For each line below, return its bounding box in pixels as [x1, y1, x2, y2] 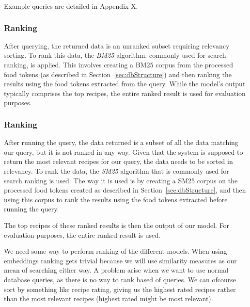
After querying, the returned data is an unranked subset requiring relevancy [4, 40, 230, 50]
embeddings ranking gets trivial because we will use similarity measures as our [4, 255, 237, 265]
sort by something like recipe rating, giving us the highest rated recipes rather [4, 284, 236, 294]
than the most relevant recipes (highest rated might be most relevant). [4, 293, 213, 304]
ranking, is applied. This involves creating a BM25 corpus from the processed [4, 60, 233, 69]
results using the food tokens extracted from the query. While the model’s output [4, 79, 246, 89]
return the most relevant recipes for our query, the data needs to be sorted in [4, 156, 233, 166]
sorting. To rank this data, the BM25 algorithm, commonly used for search [4, 50, 226, 60]
